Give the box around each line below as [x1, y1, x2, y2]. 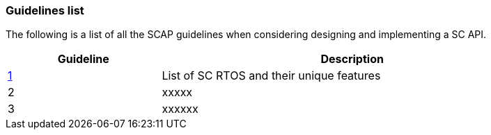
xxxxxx [162, 102, 198, 116]
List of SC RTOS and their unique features [162, 69, 381, 83]
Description [320, 52, 384, 66]
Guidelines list [6, 3, 84, 17]
